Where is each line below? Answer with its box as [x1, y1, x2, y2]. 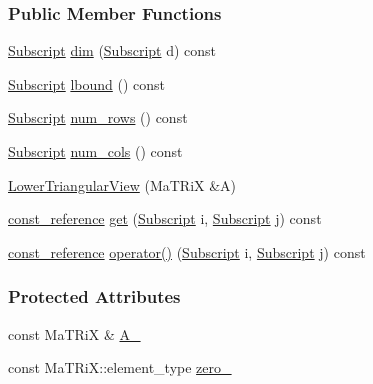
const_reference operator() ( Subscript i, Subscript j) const [8, 241, 366, 262]
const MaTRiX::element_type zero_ [8, 357, 232, 378]
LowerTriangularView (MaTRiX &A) [8, 174, 237, 195]
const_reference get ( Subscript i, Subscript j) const [8, 208, 322, 229]
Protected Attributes [8, 284, 181, 309]
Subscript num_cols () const [8, 141, 183, 161]
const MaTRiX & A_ [8, 323, 141, 344]
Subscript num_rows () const [8, 107, 188, 128]
